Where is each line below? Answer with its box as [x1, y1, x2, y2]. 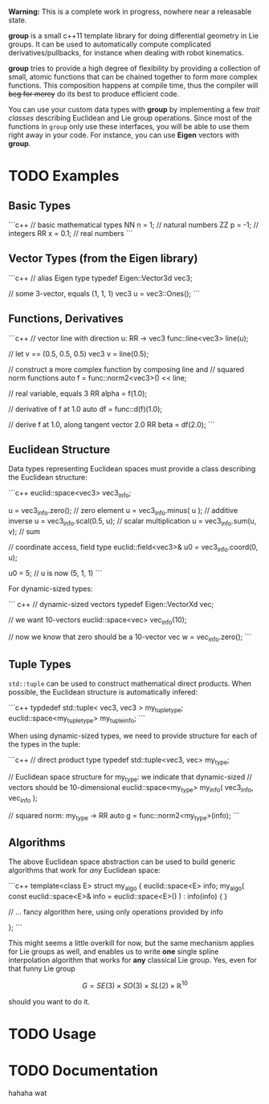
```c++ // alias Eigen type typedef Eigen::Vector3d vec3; [8, 273, 193, 283]
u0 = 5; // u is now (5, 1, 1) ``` [8, 568, 103, 577]
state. [8, 15, 27, 25]
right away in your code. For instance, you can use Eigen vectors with [8, 130, 239, 140]
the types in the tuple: [8, 739, 81, 749]
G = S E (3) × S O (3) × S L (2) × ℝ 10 [81, 980, 189, 990]
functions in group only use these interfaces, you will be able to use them [8, 122, 250, 131]
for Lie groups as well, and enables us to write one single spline [8, 947, 219, 956]
